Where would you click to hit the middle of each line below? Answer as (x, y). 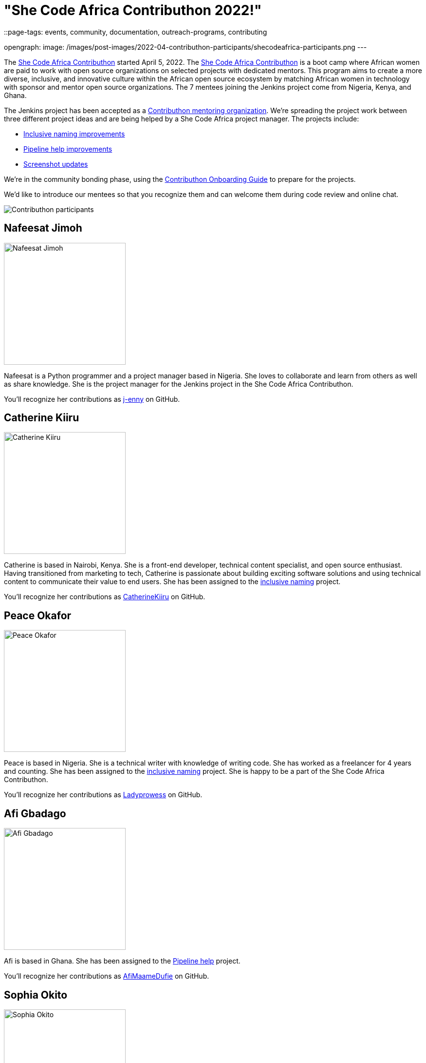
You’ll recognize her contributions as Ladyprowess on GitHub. (103, 795)
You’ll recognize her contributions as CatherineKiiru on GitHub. (105, 597)
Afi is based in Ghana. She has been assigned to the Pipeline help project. (122, 961)
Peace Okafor (38, 615)
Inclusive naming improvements (74, 134)
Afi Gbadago (35, 813)
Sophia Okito (36, 995)
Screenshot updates (56, 164)
